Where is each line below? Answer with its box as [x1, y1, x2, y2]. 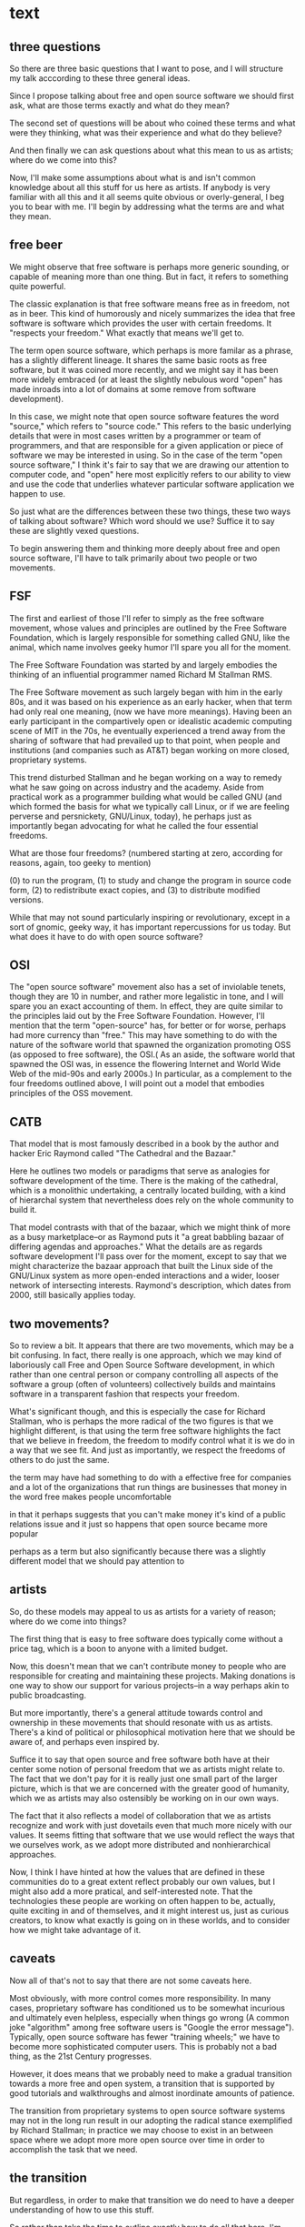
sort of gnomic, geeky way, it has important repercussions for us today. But [9, 922, 291, 932]
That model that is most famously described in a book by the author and [9, 1138, 280, 1149]
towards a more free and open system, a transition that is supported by [9, 2078, 275, 2089]
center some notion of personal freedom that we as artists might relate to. [9, 1763, 286, 1774]
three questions [9, 39, 102, 55]
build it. [9, 1204, 38, 1215]
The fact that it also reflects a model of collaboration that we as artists [9, 1809, 271, 1821]
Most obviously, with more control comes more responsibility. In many [9, 1992, 271, 2003]
